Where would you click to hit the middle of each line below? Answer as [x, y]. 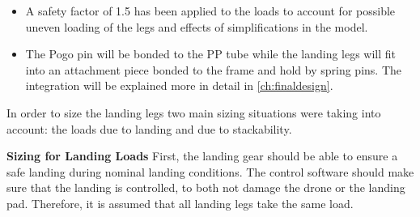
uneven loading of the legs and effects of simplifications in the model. [197, 26]
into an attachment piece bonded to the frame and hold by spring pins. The [213, 69]
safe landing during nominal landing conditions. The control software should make [210, 171]
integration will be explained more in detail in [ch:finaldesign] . [179, 85]
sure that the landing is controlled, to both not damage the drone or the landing [206, 187]
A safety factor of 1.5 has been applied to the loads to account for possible [210, 11]
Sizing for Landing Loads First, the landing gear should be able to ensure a [202, 156]
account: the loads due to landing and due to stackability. [149, 128]
